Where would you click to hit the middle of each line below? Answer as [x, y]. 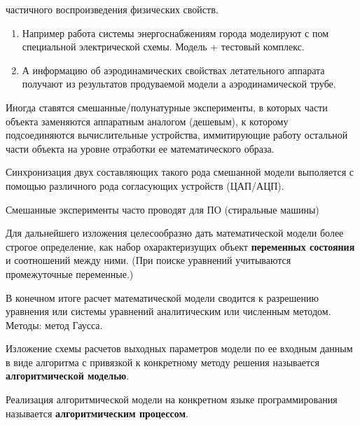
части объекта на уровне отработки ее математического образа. [140, 148]
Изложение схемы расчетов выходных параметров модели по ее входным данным [179, 348]
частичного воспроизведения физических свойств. [112, 9]
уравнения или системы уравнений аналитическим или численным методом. [168, 311]
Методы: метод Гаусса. [54, 325]
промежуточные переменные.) [70, 273]
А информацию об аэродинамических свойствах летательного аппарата [173, 70]
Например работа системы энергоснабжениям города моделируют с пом [175, 33]
